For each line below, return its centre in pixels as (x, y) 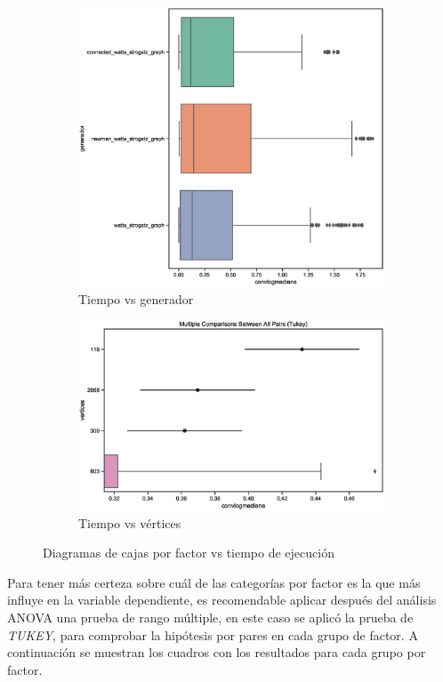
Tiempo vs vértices (130, 522)
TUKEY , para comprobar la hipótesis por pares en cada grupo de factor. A (213, 634)
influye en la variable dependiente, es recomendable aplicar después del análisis (222, 600)
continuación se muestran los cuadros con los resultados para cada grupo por (217, 652)
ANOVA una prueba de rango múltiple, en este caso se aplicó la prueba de (210, 617)
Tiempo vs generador (136, 298)
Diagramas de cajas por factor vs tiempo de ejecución (189, 553)
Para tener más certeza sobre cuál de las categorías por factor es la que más (214, 582)
